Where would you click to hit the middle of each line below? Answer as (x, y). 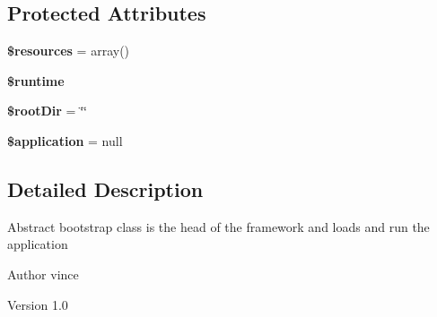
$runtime (36, 80)
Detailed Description (105, 188)
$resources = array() (69, 51)
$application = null (65, 140)
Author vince (43, 274)
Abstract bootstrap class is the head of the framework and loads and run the (218, 226)
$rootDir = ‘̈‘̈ (47, 111)
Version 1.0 (38, 304)
